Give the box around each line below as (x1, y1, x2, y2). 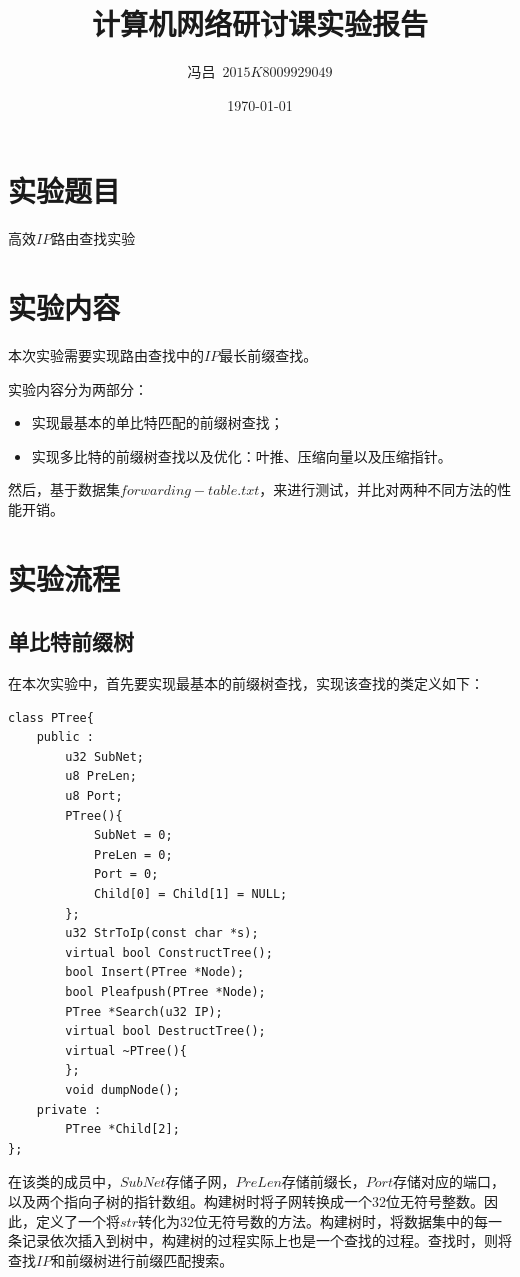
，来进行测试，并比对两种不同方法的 (259, 479, 498, 500)
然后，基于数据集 (8, 479, 120, 500)
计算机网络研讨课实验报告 (91, 3, 428, 44)
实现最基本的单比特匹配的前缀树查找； (31, 412, 284, 433)
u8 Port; (65, 789, 123, 804)
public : (36, 730, 94, 745)
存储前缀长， (281, 1171, 366, 1192)
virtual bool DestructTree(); (65, 1024, 266, 1039)
